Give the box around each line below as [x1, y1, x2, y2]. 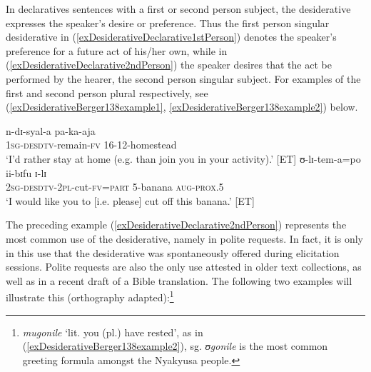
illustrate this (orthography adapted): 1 [6, 288, 174, 304]
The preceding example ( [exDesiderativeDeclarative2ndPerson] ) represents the [6, 217, 347, 232]
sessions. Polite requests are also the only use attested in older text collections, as [6, 259, 362, 274]
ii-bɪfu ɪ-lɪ [6, 165, 47, 180]
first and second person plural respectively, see [6, 85, 208, 100]
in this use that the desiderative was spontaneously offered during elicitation [6, 245, 340, 260]
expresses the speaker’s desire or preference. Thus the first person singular [6, 15, 330, 30]
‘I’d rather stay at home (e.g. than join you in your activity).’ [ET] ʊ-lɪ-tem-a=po [6, 151, 361, 166]
